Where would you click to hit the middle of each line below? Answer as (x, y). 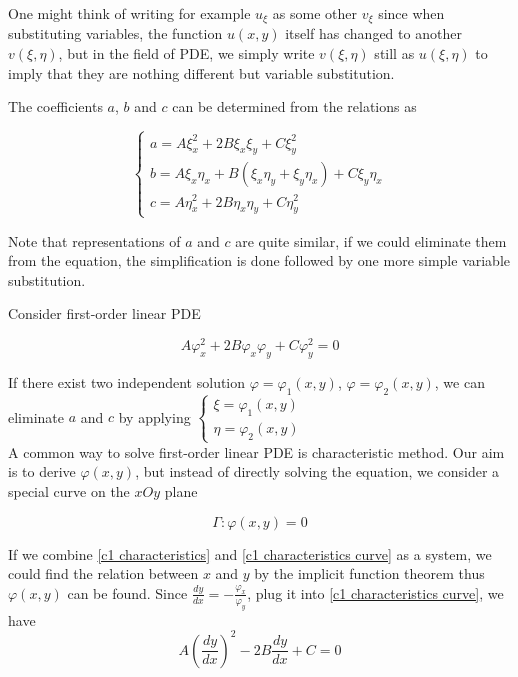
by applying (154, 416)
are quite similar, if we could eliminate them (371, 240)
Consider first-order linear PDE (104, 313)
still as (394, 53)
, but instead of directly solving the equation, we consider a (317, 471)
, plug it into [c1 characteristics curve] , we (375, 592)
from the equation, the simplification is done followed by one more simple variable (259, 260)
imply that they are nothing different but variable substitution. (201, 72)
